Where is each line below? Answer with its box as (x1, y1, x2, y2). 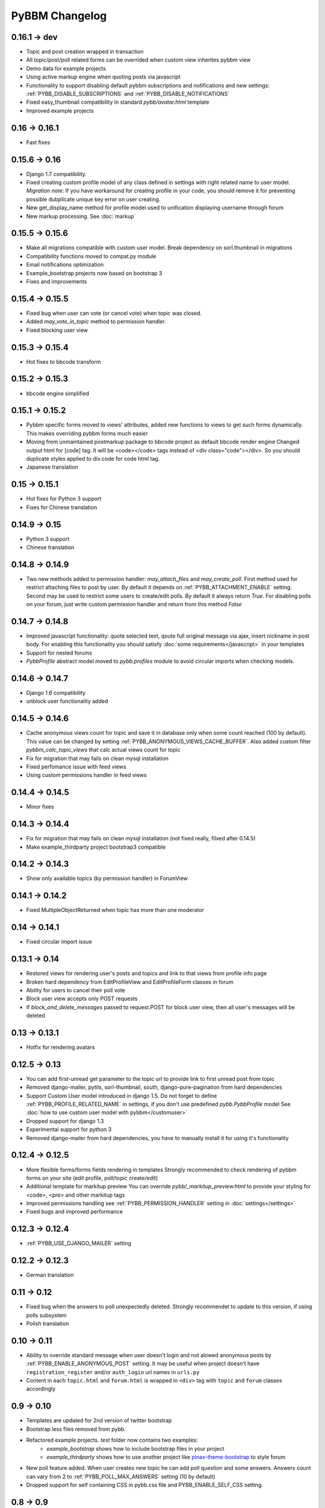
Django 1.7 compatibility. (26, 170, 87, 177)
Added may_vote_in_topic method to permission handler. (26, 318, 166, 325)
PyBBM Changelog (11, 9, 107, 22)
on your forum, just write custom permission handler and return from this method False (26, 601, 242, 608)
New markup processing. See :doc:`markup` (26, 212, 136, 220)
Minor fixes (26, 803, 54, 811)
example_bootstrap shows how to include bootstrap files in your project (46, 1445, 225, 1452)
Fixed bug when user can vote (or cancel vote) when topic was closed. (26, 309, 202, 317)
